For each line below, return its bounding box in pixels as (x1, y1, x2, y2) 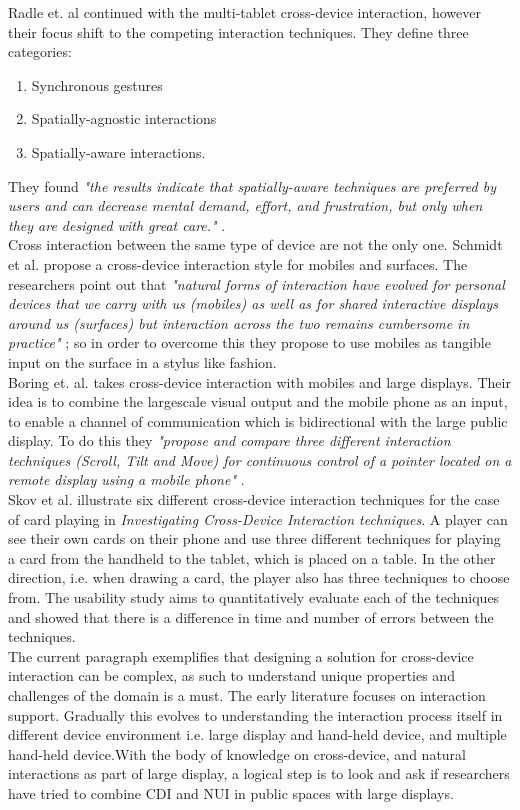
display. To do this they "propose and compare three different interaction (8, 430, 451, 451)
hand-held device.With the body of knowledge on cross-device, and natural (8, 743, 466, 764)
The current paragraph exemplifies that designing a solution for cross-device (8, 645, 474, 666)
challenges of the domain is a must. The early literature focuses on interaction (8, 685, 486, 705)
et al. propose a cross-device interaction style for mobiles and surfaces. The (8, 253, 468, 274)
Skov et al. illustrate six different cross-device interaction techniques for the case (8, 489, 500, 510)
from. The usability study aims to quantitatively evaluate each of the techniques (8, 587, 500, 608)
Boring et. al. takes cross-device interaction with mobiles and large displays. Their (8, 371, 511, 392)
